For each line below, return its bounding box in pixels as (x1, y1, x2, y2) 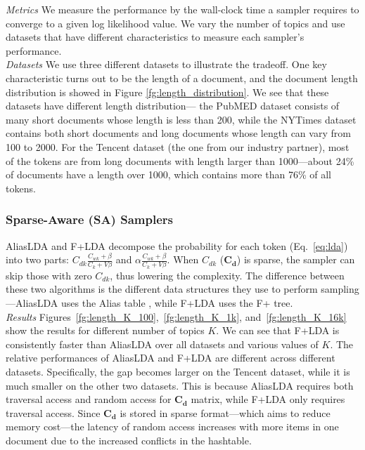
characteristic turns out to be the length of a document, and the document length (6, 70, 358, 85)
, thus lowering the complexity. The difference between (110, 267, 345, 282)
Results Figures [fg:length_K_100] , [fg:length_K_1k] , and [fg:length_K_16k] (6, 309, 347, 324)
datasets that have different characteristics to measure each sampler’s (6, 29, 305, 44)
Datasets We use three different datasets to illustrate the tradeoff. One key (6, 57, 327, 72)
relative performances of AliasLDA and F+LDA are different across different (6, 350, 335, 365)
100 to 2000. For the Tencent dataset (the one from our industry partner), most (6, 139, 350, 154)
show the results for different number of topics (6, 323, 205, 338)
